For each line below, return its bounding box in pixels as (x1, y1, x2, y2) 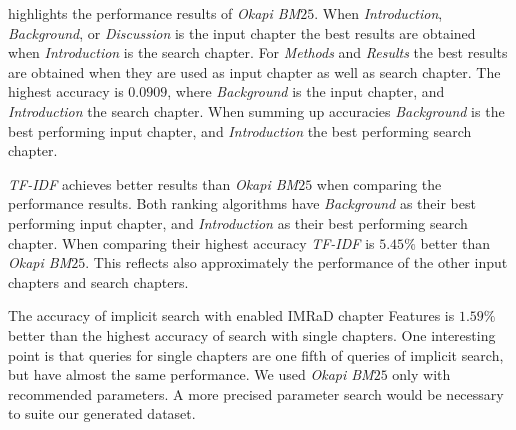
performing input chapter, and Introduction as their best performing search (8, 212, 468, 233)
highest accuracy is (8, 81, 124, 102)
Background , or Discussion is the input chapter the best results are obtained (8, 22, 476, 43)
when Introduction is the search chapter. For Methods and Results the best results (8, 42, 508, 63)
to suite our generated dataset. (8, 403, 196, 424)
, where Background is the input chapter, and (167, 81, 445, 102)
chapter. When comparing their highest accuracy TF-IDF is (8, 232, 375, 253)
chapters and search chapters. (8, 271, 189, 292)
